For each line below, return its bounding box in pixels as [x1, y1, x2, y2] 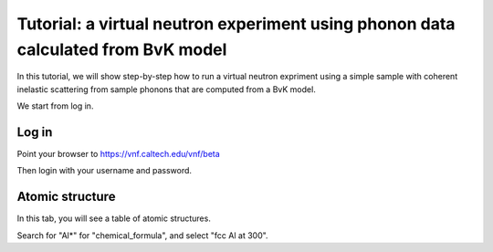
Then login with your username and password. [16, 165, 192, 176]
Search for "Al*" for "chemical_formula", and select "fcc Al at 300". [16, 229, 268, 241]
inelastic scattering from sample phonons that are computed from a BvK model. [16, 83, 317, 95]
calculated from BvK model [16, 39, 227, 59]
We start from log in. [16, 100, 94, 111]
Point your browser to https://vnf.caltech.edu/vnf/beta [16, 149, 221, 160]
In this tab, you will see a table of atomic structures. [16, 213, 212, 224]
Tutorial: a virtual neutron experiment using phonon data [16, 14, 456, 34]
